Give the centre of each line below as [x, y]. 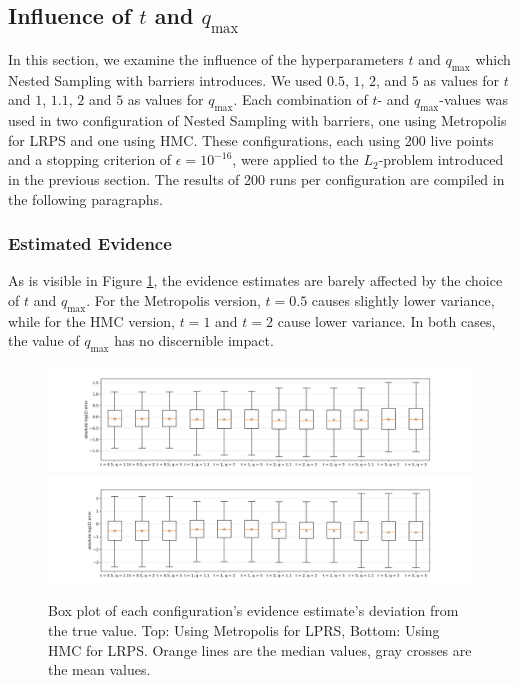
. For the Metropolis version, [173, 299]
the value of [44, 340]
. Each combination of [300, 99]
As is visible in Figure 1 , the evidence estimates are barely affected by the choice [255, 280]
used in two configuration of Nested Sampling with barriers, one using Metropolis [257, 120]
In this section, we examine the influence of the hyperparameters [206, 59]
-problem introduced [441, 159]
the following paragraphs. [85, 198]
